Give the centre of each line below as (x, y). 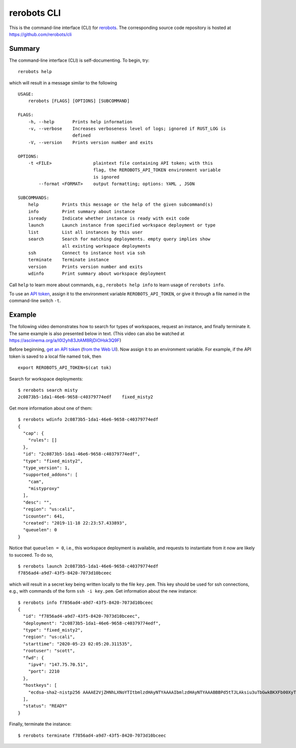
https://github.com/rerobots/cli (40, 34)
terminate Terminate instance (69, 260)
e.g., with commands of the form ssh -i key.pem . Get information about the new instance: (103, 591)
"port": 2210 (44, 672)
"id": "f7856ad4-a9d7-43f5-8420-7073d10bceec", (82, 616)
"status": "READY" (45, 706)
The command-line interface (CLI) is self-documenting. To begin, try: (79, 60)
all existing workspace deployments (106, 246)
